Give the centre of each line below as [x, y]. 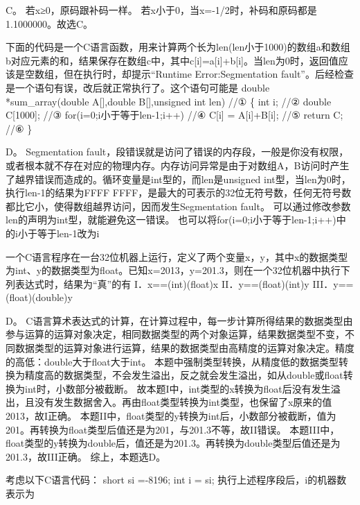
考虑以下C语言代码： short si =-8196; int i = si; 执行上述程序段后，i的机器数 [176, 480]
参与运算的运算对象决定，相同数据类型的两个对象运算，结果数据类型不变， [175, 334]
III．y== [333, 283]
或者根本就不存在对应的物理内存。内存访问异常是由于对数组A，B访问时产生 [178, 165]
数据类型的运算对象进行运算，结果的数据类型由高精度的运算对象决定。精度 [184, 348]
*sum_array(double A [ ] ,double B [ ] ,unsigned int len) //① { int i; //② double [169, 101]
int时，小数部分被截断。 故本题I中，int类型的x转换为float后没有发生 [178, 388]
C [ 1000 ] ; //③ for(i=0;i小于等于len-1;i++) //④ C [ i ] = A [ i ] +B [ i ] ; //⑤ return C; [174, 115]
